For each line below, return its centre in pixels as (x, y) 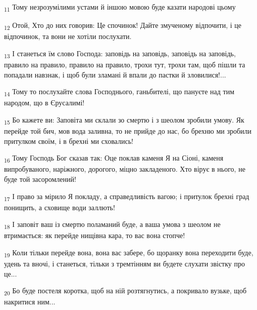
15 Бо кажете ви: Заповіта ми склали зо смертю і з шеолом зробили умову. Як (124, 120)
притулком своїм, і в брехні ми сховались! (69, 141)
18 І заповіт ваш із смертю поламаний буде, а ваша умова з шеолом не (112, 225)
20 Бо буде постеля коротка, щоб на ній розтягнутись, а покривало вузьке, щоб (125, 291)
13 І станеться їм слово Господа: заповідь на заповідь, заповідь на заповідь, (120, 54)
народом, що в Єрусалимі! (44, 103)
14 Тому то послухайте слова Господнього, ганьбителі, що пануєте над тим (119, 92)
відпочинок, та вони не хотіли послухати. (68, 36)
